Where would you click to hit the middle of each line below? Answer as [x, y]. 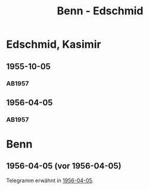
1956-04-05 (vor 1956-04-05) [64, 166]
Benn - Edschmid [100, 11]
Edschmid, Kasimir [54, 44]
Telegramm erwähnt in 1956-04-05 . [50, 180]
